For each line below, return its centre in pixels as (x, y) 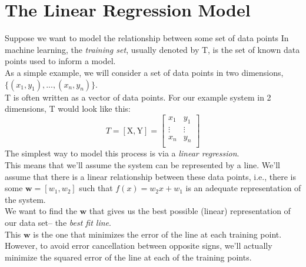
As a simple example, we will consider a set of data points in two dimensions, (144, 72)
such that (96, 188)
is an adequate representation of (243, 188)
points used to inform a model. (60, 61)
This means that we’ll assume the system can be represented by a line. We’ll (142, 165)
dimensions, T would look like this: (68, 109)
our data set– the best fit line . (58, 222)
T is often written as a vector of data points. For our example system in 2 (138, 97)
